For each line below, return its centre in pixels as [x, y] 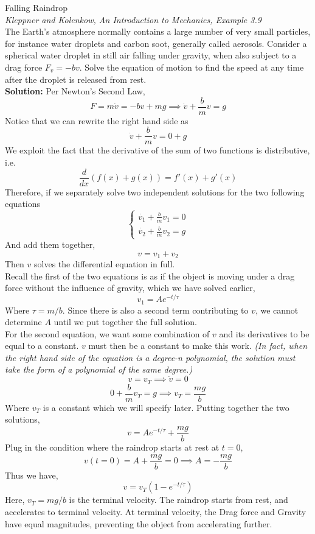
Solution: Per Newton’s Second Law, [75, 91]
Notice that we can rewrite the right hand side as [97, 120]
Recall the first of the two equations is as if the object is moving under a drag [150, 276]
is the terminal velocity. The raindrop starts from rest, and [178, 500]
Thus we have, [32, 475]
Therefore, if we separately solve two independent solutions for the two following [155, 191]
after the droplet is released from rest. [76, 79]
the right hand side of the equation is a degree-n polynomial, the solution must [150, 357]
